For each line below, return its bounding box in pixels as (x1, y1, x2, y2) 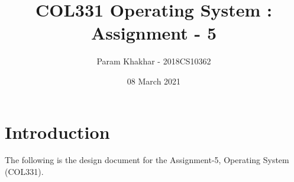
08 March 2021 (127, 74, 181, 87)
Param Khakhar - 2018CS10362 (96, 55, 211, 67)
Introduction (5, 119, 110, 144)
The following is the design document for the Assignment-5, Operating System (5, 154, 289, 166)
